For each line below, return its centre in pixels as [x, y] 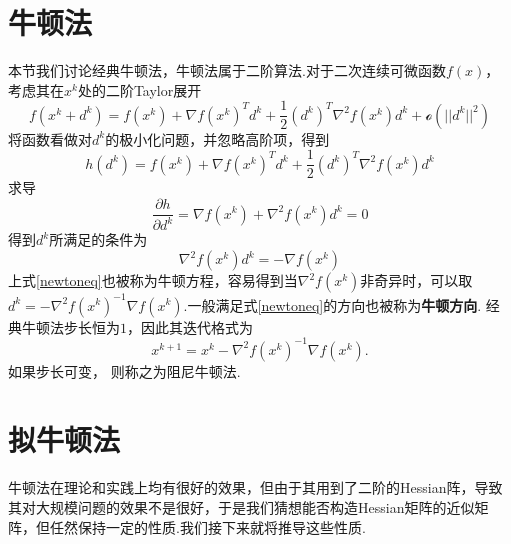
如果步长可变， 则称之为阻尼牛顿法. [124, 370]
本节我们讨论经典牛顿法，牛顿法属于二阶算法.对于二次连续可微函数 [227, 70]
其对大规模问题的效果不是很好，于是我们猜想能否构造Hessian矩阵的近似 [241, 506]
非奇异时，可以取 [416, 280]
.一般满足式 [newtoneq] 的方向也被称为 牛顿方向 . [332, 304]
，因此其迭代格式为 [190, 326]
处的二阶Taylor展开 [139, 89]
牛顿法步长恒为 [70, 326]
